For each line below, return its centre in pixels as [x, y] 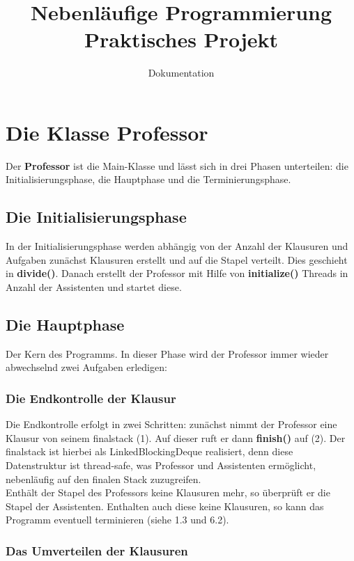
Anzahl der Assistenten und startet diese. [94, 287]
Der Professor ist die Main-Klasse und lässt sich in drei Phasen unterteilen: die [177, 165]
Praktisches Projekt [181, 39]
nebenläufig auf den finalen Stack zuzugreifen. [103, 479]
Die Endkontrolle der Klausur [91, 398]
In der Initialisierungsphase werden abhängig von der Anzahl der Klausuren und [177, 246]
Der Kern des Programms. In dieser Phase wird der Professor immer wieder [167, 353]
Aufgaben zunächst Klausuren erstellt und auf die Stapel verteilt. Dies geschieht [177, 259]
